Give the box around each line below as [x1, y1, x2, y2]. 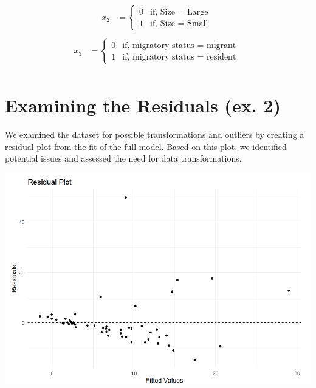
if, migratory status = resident [122, 52, 236, 61]
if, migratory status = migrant [122, 41, 236, 50]
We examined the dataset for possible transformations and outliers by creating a [5, 128, 304, 141]
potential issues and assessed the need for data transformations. [5, 152, 242, 165]
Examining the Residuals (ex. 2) [5, 93, 281, 118]
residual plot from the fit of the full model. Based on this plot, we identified [5, 140, 287, 152]
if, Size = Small [150, 19, 208, 28]
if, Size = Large [150, 7, 208, 16]
